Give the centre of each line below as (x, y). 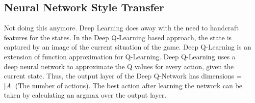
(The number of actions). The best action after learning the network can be (129, 85)
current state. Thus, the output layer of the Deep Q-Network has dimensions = (123, 76)
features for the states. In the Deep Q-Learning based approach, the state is (118, 37)
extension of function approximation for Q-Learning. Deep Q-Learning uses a (120, 56)
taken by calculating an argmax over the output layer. (85, 95)
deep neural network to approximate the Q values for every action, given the (119, 66)
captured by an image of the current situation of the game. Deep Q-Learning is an (127, 47)
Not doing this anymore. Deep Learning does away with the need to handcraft (121, 28)
